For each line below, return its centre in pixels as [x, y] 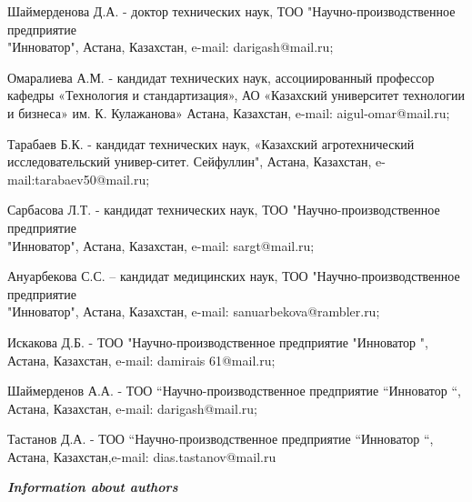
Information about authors [93, 487]
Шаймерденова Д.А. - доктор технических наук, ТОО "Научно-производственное [231, 11]
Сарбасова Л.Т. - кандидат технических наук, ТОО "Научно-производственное [224, 210]
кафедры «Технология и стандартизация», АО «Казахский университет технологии [236, 95]
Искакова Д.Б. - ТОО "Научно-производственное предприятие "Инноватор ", [218, 341]
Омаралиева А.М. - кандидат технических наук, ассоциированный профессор [221, 77]
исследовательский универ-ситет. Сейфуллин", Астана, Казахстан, [190, 161]
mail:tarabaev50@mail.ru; [79, 179]
